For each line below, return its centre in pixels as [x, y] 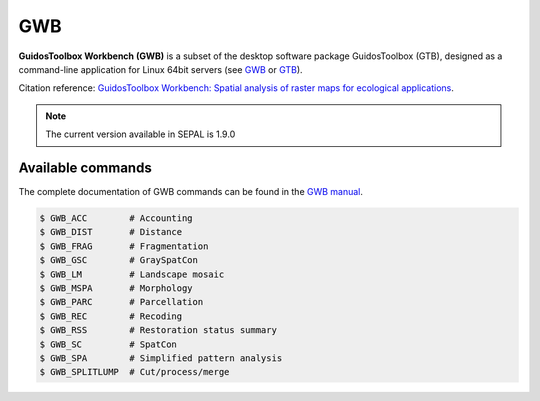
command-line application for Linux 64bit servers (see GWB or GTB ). [161, 69]
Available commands [85, 167]
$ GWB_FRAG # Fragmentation [124, 246]
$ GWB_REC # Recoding [111, 316]
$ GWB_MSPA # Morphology [116, 288]
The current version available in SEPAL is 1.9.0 [140, 134]
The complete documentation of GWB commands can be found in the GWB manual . [191, 192]
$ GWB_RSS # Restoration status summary [158, 330]
